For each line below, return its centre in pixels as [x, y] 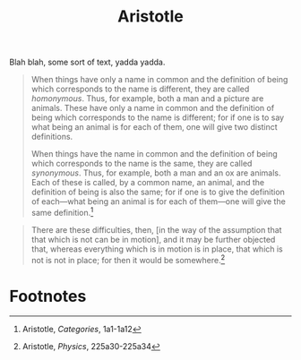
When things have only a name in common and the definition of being [159, 80]
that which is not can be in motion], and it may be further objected [153, 239]
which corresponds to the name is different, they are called [140, 89]
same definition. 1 [62, 212]
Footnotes [48, 296]
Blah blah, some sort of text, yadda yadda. [87, 62]
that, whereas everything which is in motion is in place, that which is [157, 249]
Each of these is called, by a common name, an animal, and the [148, 183]
